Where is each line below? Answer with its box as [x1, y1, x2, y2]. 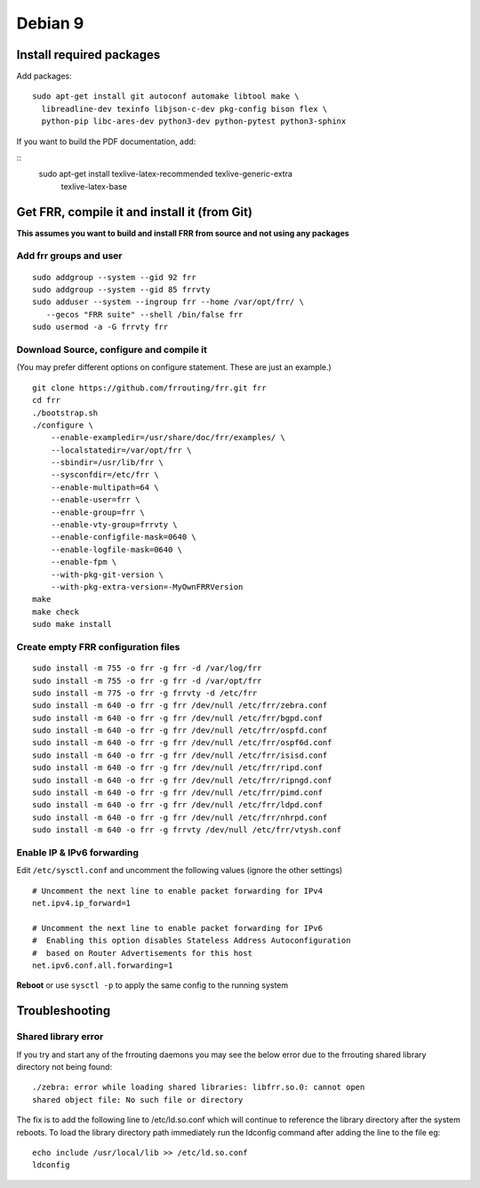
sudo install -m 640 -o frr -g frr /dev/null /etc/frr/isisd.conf [32, 750, 328, 760]
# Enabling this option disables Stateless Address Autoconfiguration [32, 935, 351, 946]
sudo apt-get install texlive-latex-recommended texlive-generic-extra [38, 169, 293, 180]
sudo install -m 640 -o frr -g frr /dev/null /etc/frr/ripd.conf [32, 763, 324, 773]
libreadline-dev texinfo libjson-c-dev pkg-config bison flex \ [41, 103, 328, 114]
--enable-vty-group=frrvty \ [50, 520, 178, 530]
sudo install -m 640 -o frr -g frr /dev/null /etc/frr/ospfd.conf [32, 726, 328, 735]
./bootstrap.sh [32, 407, 99, 418]
